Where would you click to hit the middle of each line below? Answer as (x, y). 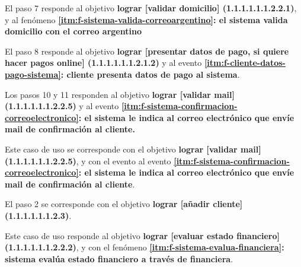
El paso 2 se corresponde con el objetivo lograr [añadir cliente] (124, 204)
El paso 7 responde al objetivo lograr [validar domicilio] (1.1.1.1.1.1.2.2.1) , (151, 8)
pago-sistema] (33, 74)
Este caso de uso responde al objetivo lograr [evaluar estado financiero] (142, 235)
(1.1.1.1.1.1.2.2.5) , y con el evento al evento (88, 160)
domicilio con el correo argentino (73, 31)
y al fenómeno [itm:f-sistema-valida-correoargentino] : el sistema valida (146, 19)
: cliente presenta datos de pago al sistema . (150, 74)
